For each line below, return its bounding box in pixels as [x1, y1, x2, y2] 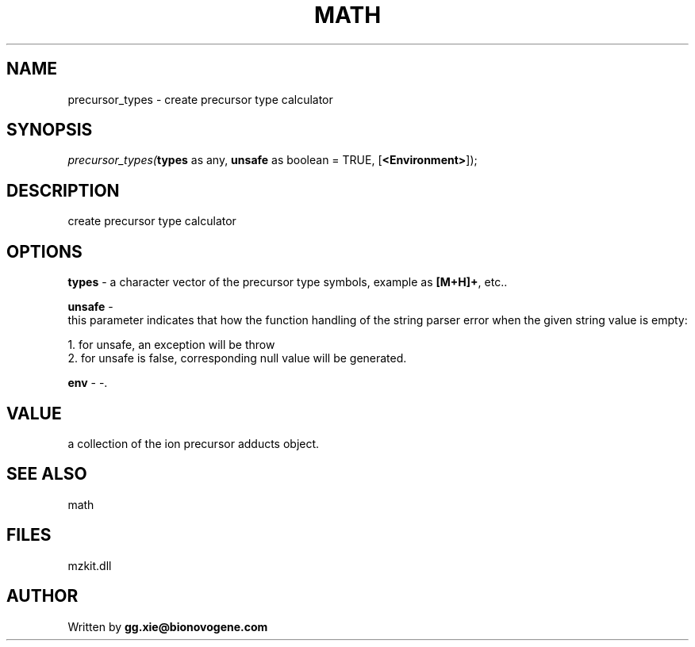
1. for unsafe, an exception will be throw [67, 338, 275, 352]
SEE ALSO [6, 464, 87, 484]
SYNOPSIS [6, 120, 93, 140]
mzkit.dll [67, 558, 112, 572]
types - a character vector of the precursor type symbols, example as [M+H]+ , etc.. [67, 275, 508, 289]
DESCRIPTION [6, 180, 120, 201]
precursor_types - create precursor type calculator [67, 92, 333, 106]
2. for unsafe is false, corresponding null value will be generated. [67, 351, 407, 366]
